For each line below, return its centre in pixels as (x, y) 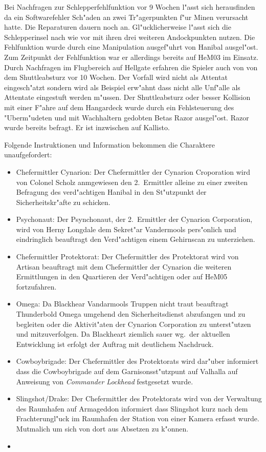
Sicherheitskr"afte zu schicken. (63, 202)
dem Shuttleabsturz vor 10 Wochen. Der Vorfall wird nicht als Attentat (116, 77)
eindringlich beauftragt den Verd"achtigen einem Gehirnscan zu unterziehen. (136, 239)
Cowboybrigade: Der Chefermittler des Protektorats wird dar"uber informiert (137, 361)
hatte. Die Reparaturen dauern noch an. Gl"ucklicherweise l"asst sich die (118, 27)
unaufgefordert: (28, 155)
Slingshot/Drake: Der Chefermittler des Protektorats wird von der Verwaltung (139, 398)
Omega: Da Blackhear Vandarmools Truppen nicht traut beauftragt (122, 304)
